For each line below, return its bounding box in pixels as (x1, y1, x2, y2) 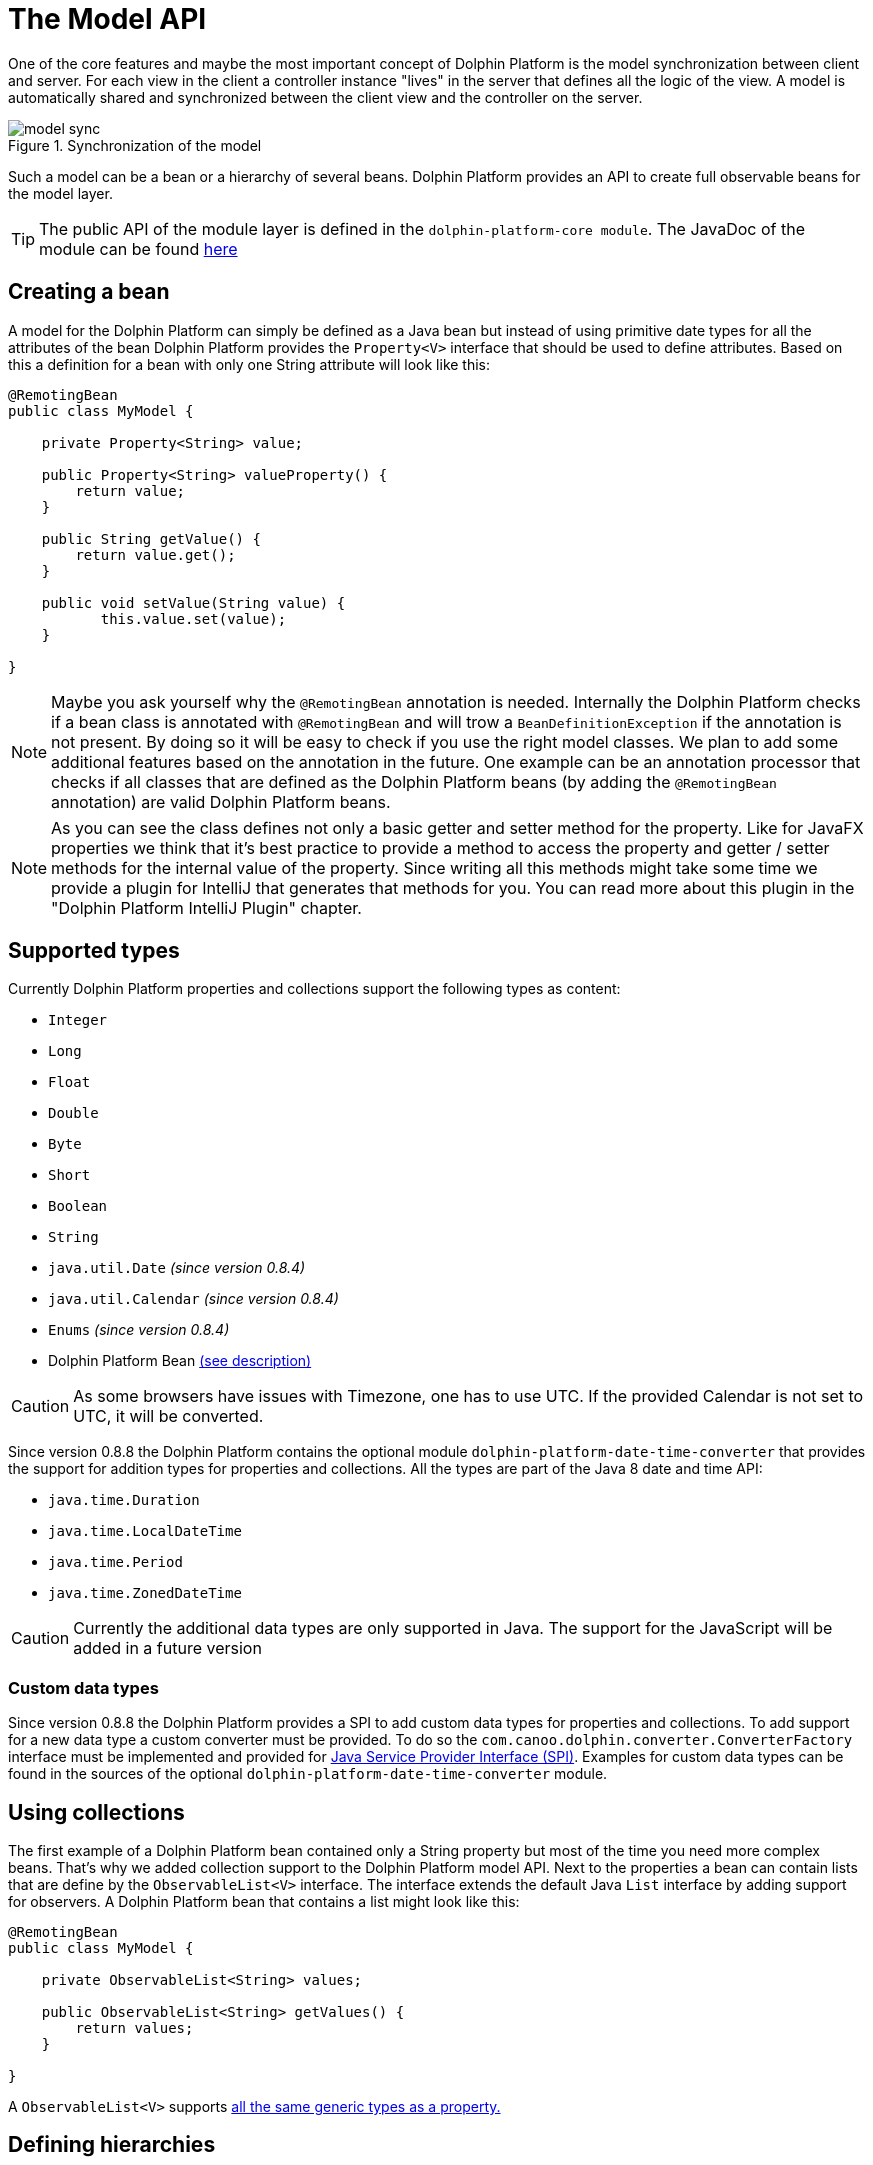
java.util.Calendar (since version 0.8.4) (48, 1290, 339, 1308)
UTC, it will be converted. (73, 1406, 264, 1427)
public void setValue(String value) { (41, 594, 346, 611)
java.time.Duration (48, 1492, 200, 1509)
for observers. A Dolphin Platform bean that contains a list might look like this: (8, 1893, 520, 1911)
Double (48, 1105, 99, 1122)
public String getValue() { (41, 530, 261, 547)
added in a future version (73, 1638, 262, 1659)
